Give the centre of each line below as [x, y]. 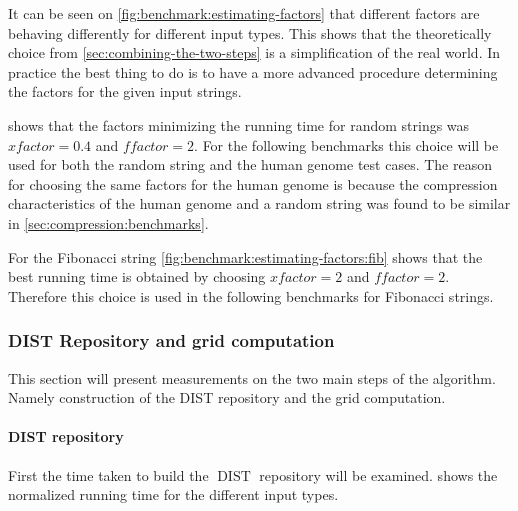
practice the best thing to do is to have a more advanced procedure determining [253, 71]
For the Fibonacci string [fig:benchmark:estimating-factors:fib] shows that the [245, 256]
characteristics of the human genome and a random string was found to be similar [259, 203]
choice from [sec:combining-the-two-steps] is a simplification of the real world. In [254, 52]
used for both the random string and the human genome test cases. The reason [250, 164]
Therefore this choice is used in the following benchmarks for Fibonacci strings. [251, 295]
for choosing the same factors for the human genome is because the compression [253, 183]
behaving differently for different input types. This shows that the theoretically [250, 32]
